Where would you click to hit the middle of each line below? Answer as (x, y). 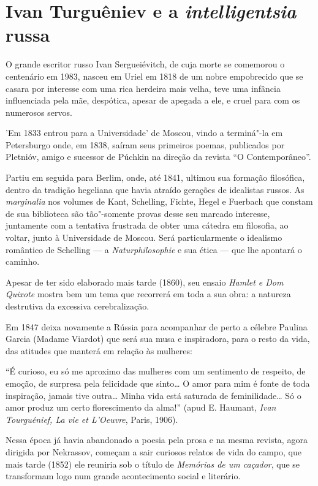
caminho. (23, 261)
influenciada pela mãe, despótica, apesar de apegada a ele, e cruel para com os (153, 100)
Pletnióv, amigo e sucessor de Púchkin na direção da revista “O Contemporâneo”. (158, 157)
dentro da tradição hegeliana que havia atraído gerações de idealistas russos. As (155, 189)
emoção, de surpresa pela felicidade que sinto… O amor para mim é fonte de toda (158, 383)
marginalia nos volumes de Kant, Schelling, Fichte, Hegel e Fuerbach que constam (159, 201)
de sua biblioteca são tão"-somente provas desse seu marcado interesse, (138, 213)
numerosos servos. (39, 112)
